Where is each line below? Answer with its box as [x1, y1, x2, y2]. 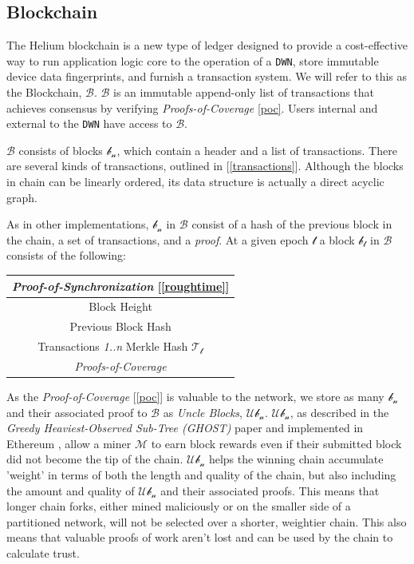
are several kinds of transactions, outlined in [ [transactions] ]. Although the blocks [6, 157, 404, 174]
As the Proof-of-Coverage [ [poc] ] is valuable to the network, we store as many [6, 388, 384, 405]
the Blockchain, [6, 84, 82, 101]
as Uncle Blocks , [163, 403, 242, 420]
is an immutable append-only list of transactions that [113, 84, 375, 101]
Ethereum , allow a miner [6, 435, 132, 451]
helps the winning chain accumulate [208, 451, 384, 467]
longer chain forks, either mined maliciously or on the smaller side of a [6, 498, 351, 514]
